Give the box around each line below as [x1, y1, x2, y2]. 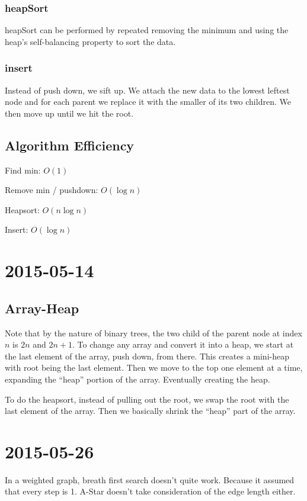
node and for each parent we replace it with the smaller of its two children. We [5, 95, 291, 108]
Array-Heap [5, 298, 79, 317]
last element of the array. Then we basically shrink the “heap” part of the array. [5, 404, 296, 417]
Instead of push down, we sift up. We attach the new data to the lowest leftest [5, 83, 290, 96]
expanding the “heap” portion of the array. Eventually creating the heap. [5, 372, 270, 385]
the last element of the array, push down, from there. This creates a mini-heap [5, 349, 289, 362]
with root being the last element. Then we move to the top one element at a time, [5, 361, 303, 374]
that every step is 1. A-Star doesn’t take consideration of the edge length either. [5, 485, 296, 497]
